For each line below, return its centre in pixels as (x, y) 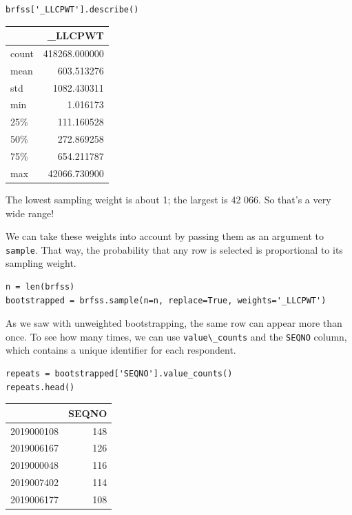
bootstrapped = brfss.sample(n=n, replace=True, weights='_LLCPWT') (166, 300)
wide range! (30, 213)
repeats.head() (40, 387)
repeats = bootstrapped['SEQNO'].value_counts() (119, 374)
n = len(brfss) (40, 286)
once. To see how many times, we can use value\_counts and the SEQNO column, (176, 336)
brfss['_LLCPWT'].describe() (72, 10)
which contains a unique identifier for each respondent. (121, 350)
